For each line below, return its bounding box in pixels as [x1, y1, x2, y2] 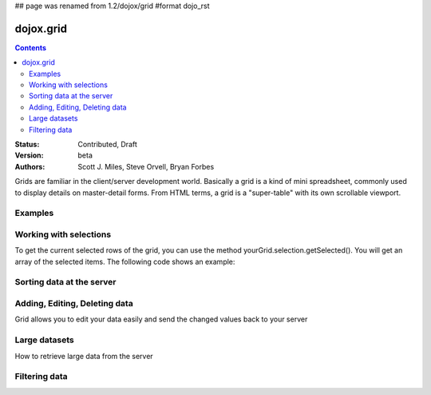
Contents [14, 42, 47, 52]
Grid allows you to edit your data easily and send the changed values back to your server [14, 314, 308, 324]
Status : [14, 140, 40, 150]
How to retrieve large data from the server [14, 351, 153, 361]
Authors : [14, 162, 45, 171]
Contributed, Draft [77, 140, 137, 150]
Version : [14, 150, 44, 160]
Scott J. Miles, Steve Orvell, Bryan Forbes [77, 162, 215, 171]
